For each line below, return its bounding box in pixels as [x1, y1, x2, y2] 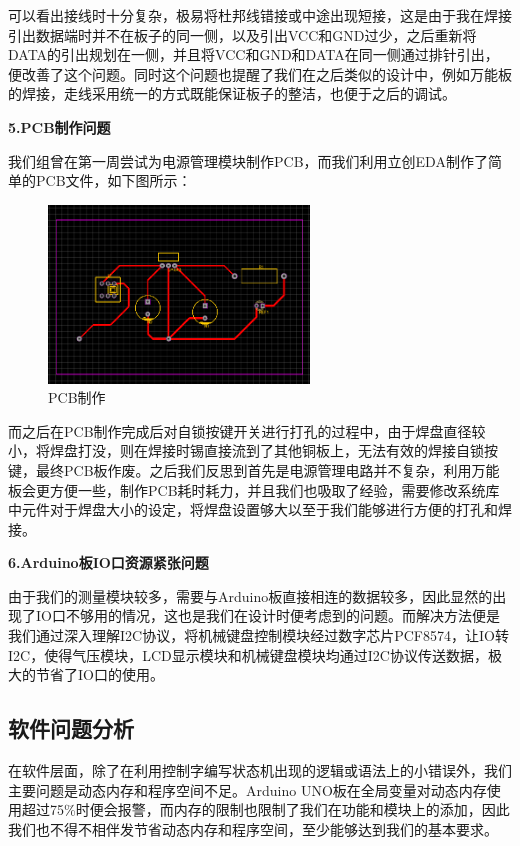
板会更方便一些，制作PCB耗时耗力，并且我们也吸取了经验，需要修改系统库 [8, 479, 500, 500]
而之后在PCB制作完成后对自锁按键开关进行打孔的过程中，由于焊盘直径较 [8, 420, 486, 441]
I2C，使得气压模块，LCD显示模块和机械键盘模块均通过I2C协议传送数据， [8, 644, 488, 665]
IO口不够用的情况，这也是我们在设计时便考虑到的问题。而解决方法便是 [35, 605, 500, 626]
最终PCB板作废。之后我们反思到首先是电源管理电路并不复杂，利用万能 [35, 459, 500, 480]
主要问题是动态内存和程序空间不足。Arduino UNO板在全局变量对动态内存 [8, 779, 487, 800]
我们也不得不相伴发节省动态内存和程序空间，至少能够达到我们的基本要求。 [8, 818, 498, 839]
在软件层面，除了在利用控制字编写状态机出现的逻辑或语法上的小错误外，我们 [8, 760, 512, 781]
